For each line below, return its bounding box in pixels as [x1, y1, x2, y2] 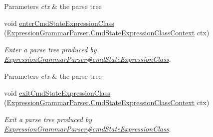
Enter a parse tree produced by [4, 44, 97, 54]
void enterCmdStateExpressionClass [4, 17, 114, 28]
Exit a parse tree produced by [4, 114, 92, 124]
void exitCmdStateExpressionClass [4, 87, 110, 98]
